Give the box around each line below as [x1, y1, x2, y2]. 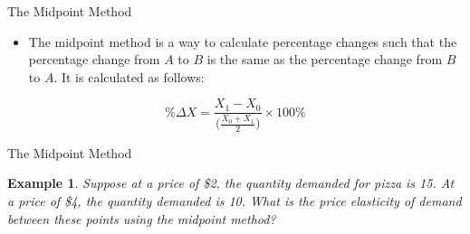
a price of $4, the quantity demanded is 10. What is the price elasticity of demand [7, 192, 462, 211]
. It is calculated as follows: [53, 67, 205, 86]
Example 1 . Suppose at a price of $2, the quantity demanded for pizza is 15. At [7, 173, 455, 192]
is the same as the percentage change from [206, 50, 443, 69]
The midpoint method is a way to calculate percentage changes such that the [28, 32, 457, 51]
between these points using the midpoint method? [7, 209, 276, 228]
